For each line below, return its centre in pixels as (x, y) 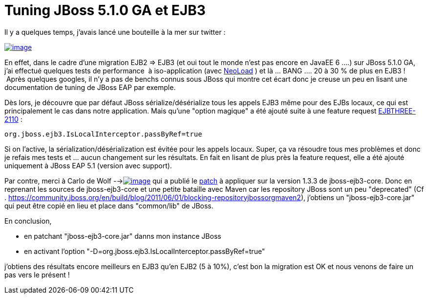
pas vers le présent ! (37, 275)
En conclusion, (28, 221)
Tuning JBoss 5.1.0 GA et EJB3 (105, 10)
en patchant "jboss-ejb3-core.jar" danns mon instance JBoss (123, 236)
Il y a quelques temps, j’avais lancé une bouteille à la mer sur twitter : (115, 32)
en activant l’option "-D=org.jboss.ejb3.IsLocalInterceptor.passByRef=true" (145, 251)
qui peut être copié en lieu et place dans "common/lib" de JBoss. (109, 206)
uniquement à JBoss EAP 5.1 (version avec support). (88, 165)
